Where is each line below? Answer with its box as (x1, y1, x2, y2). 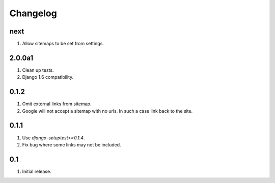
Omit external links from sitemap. (22, 101, 92, 107)
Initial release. (22, 168, 51, 174)
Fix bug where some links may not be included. (22, 141, 122, 147)
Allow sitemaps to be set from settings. (22, 41, 104, 47)
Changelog (9, 8, 57, 19)
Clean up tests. (22, 67, 54, 73)
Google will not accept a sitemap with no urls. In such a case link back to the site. (22, 108, 193, 114)
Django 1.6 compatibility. (22, 74, 74, 80)
